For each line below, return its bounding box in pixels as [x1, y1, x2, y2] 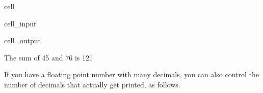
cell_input [4, 18, 37, 28]
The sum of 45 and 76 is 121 [4, 52, 93, 63]
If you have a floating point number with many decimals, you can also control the [4, 69, 259, 80]
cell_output [4, 35, 41, 46]
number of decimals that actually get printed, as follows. [4, 79, 180, 89]
